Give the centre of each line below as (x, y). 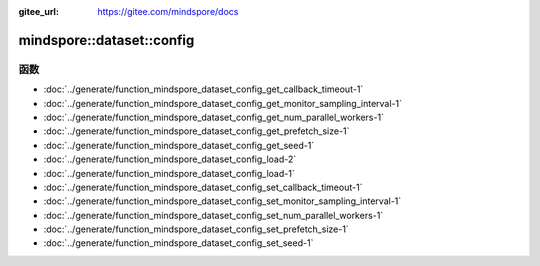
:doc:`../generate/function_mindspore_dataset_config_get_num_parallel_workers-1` (214, 117)
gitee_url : (39, 11)
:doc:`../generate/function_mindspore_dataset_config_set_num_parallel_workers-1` (213, 215)
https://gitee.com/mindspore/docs (168, 11)
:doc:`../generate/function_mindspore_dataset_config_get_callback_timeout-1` (203, 89)
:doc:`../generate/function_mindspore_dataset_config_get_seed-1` (179, 145)
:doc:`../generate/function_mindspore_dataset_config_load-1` (169, 173)
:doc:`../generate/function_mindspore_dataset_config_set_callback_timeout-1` (203, 187)
